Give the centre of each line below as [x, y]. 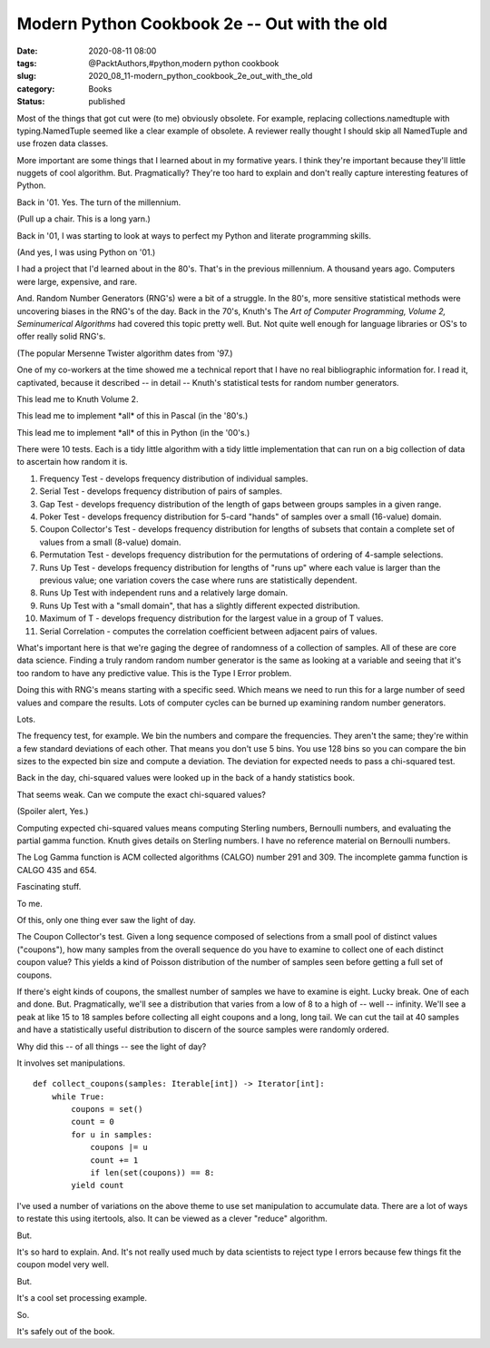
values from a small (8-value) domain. [110, 542]
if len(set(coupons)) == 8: [152, 1173]
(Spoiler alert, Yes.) [53, 812]
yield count [98, 1186]
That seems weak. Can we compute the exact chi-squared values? [142, 794]
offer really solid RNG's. [61, 337]
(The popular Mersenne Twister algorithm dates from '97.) [125, 353]
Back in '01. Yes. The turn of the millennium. [99, 202]
